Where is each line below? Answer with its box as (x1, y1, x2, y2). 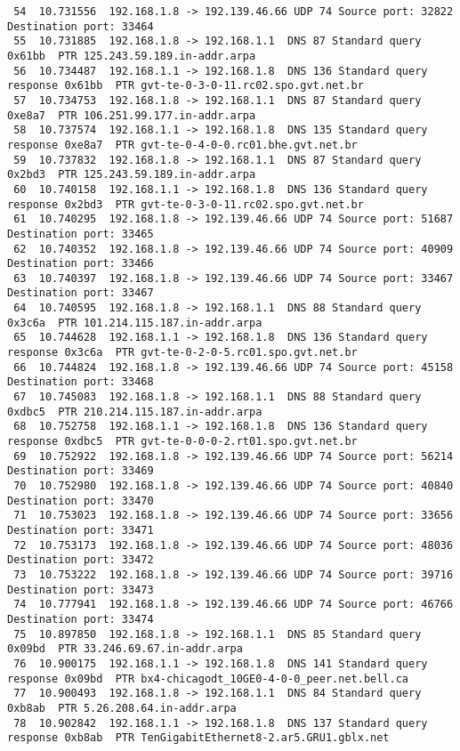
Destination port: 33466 (7, 257, 154, 271)
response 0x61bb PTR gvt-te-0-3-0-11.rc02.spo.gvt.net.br (7, 79, 364, 93)
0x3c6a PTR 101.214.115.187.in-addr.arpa (7, 316, 262, 329)
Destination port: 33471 (7, 523, 154, 537)
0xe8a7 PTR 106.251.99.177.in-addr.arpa (7, 109, 256, 122)
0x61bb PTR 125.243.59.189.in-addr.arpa (7, 49, 256, 62)
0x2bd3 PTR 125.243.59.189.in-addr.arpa (7, 168, 256, 182)
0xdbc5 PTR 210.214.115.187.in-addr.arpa (7, 405, 262, 418)
